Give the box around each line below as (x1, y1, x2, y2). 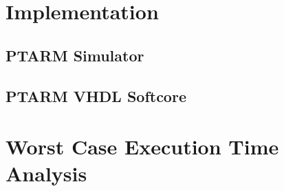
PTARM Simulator (6, 44, 144, 66)
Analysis (6, 159, 87, 188)
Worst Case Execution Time (6, 132, 279, 161)
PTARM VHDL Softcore (6, 85, 186, 106)
